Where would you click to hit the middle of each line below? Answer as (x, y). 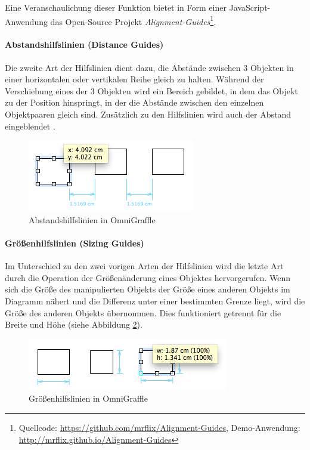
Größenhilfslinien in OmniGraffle (88, 398)
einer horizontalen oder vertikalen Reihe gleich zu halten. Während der (134, 79)
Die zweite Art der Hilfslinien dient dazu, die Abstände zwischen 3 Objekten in (149, 67)
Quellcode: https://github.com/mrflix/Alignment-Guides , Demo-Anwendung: (159, 427)
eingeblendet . (30, 126)
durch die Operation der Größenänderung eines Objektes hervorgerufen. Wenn (148, 277)
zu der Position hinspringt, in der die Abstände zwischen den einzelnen (134, 102)
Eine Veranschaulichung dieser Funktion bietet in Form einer (116, 7)
